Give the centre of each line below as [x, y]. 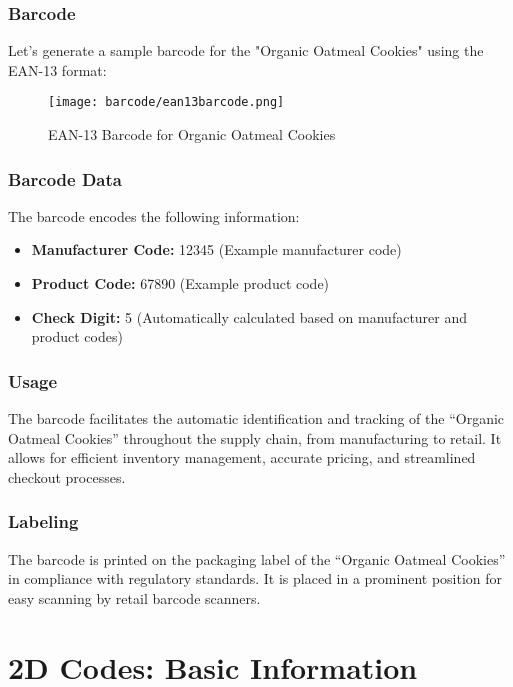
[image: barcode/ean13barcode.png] [166, 102]
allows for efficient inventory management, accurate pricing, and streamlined [242, 457]
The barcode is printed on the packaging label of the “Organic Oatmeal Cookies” [257, 558]
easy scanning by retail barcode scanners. [134, 597]
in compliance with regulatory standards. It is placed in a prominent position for [255, 578]
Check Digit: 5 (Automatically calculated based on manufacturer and [249, 316]
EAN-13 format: [57, 69]
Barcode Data [65, 178]
